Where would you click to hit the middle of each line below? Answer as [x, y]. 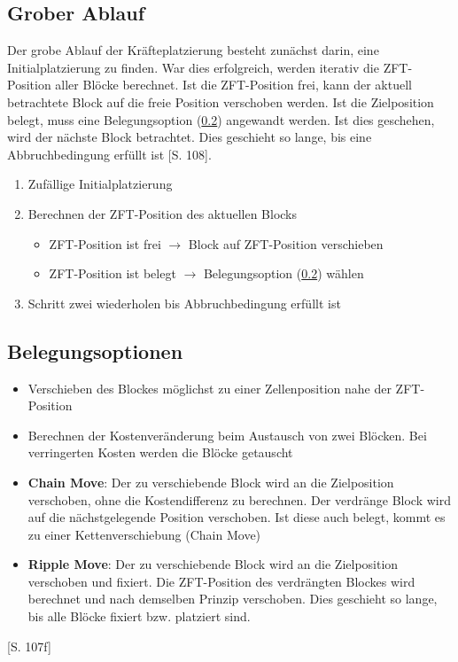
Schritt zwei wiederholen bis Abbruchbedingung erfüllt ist [184, 303]
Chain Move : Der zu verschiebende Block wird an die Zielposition [211, 482]
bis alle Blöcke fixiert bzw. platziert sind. [139, 616]
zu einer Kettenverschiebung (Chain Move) [144, 534]
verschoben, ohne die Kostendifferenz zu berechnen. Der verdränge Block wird [239, 499]
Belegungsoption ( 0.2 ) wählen [283, 273]
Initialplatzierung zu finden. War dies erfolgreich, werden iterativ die [193, 67]
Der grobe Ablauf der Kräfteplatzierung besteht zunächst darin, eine [193, 50]
